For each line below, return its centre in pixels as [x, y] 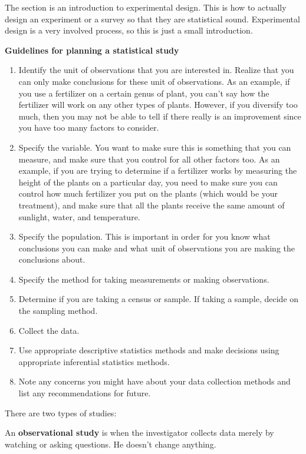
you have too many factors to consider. [89, 127]
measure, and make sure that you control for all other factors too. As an [149, 159]
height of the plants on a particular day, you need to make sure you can [148, 182]
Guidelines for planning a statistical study [92, 50]
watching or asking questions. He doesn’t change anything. [111, 444]
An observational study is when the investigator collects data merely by [139, 433]
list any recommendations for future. [85, 393]
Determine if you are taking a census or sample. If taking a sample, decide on [159, 299]
